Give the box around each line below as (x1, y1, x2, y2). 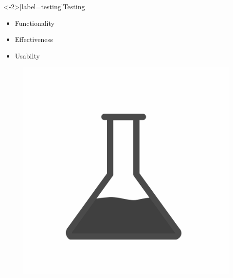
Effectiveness (15, 34, 53, 44)
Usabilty (15, 50, 40, 60)
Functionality (15, 18, 54, 28)
